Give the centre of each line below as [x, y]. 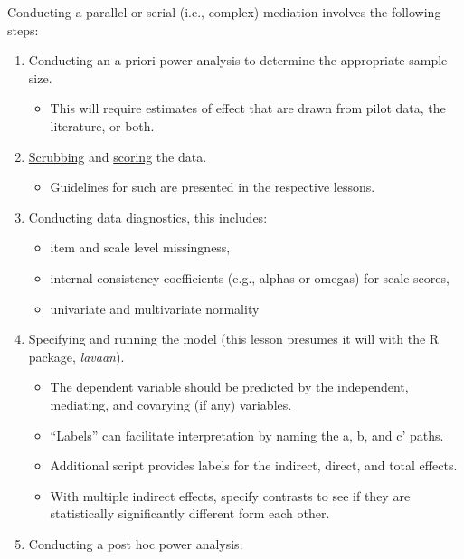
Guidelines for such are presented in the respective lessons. [213, 187]
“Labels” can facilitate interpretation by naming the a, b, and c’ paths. [247, 435]
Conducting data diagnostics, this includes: [148, 217]
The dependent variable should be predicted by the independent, [229, 387]
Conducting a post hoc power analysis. [136, 543]
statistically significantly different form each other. [190, 513]
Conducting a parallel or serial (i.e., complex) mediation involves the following [224, 12]
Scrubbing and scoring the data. [118, 156]
